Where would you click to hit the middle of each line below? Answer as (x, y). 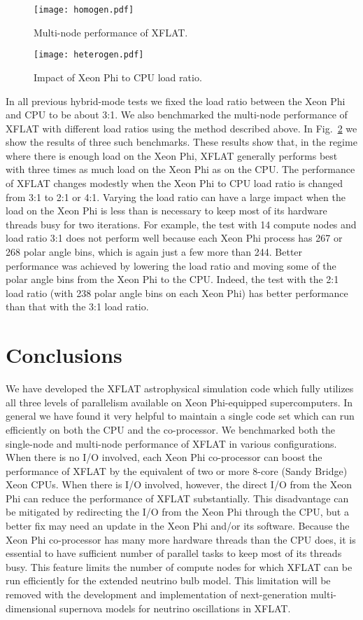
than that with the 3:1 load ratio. (77, 306)
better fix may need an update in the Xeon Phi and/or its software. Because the (178, 526)
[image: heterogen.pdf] (89, 55)
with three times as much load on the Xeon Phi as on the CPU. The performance (180, 169)
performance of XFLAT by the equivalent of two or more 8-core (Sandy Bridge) (177, 470)
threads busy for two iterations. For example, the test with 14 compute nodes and (181, 224)
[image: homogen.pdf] (84, 10)
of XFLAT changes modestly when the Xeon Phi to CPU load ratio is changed (175, 183)
